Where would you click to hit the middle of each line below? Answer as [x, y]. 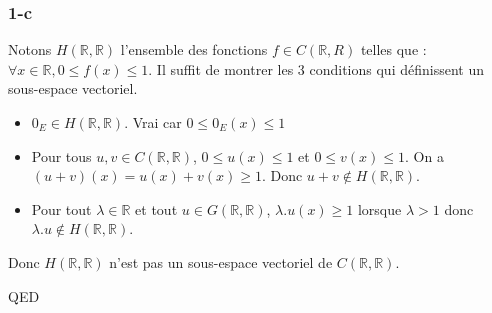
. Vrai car [153, 122]
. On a [424, 155]
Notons [30, 49]
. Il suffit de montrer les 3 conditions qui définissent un [316, 68]
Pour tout [61, 208]
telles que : [393, 49]
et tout [156, 208]
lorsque [379, 208]
